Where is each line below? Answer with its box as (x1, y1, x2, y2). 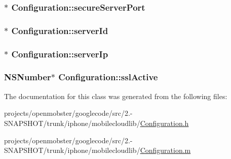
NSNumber (4, 71, 51, 83)
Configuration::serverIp (11, 47, 108, 60)
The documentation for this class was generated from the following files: (4, 90, 227, 101)
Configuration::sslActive (58, 71, 158, 83)
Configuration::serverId (11, 24, 108, 37)
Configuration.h (140, 117, 189, 128)
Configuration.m (140, 145, 191, 155)
